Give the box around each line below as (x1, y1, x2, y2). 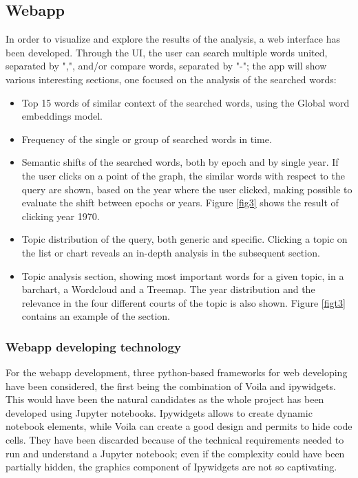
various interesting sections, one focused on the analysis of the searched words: (6, 72, 337, 86)
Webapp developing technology (6, 338, 181, 355)
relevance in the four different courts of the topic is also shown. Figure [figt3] (21, 295, 346, 309)
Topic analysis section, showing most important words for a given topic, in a (21, 268, 344, 283)
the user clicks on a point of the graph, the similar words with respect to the (21, 168, 345, 182)
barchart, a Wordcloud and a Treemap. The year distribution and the (21, 282, 315, 296)
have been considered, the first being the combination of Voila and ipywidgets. (6, 378, 336, 393)
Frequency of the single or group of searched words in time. (21, 131, 272, 146)
